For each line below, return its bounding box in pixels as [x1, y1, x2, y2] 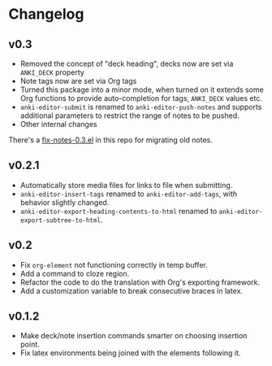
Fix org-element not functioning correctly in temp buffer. [19, 259, 209, 269]
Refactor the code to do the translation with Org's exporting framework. [19, 277, 260, 287]
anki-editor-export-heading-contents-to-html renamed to [19, 206, 218, 216]
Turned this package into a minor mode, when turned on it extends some [19, 85, 264, 94]
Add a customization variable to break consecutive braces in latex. [19, 285, 244, 295]
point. [19, 339, 41, 350]
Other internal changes [19, 120, 97, 129]
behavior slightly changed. [19, 197, 110, 207]
